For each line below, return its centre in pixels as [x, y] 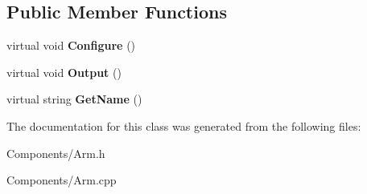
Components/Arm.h [56, 153]
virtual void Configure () [71, 45]
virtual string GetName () [74, 99]
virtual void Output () [64, 72]
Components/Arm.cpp [62, 180]
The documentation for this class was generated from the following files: [184, 125]
